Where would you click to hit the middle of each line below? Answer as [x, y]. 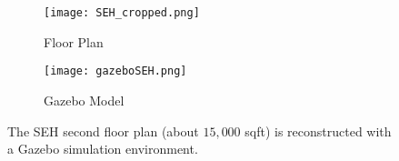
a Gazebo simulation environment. [103, 149]
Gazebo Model [84, 100]
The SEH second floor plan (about [103, 131]
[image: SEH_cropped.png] [122, 13]
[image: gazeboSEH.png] [115, 71]
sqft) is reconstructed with [318, 131]
